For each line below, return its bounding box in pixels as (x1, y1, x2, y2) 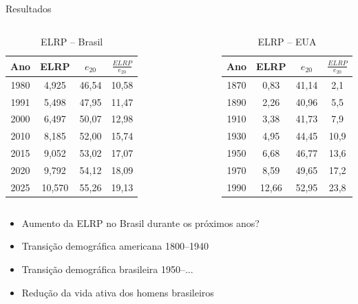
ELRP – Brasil (41, 34, 103, 48)
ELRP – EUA (257, 34, 317, 48)
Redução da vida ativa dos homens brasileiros (21, 285, 214, 299)
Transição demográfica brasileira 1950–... (21, 262, 193, 276)
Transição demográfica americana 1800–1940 (21, 239, 209, 253)
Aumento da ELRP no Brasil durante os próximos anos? (21, 215, 260, 230)
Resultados (6, 1, 52, 15)
